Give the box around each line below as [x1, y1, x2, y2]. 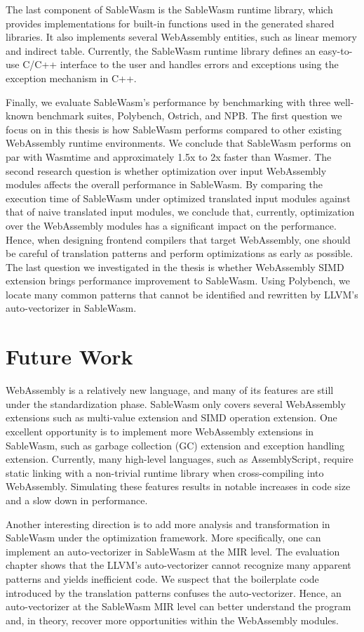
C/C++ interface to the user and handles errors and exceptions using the [22, 57, 339, 72]
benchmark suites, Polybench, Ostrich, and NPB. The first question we [36, 108, 342, 123]
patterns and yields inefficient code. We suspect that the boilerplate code [6, 571, 319, 586]
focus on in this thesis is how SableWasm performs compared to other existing [6, 121, 342, 136]
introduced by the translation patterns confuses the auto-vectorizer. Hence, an [6, 585, 342, 600]
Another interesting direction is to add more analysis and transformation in [6, 516, 330, 531]
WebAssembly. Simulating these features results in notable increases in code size [6, 479, 351, 494]
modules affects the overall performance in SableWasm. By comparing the [6, 177, 323, 192]
